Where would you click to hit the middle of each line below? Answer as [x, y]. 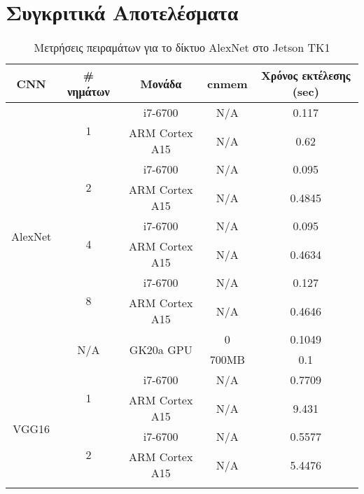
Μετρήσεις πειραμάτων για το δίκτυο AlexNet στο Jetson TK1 [182, 48]
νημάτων [89, 92]
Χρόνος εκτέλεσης [306, 76]
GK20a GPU [161, 349]
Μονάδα [161, 83]
